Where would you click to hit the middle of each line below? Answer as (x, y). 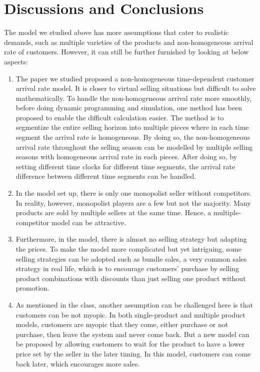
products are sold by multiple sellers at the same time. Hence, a (113, 212)
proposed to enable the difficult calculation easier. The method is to (120, 117)
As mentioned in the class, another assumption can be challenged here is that (134, 304)
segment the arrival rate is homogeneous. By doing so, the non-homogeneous (133, 137)
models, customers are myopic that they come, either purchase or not (122, 324)
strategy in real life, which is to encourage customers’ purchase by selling (127, 268)
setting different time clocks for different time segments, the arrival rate (125, 166)
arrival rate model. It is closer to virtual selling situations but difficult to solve (136, 88)
